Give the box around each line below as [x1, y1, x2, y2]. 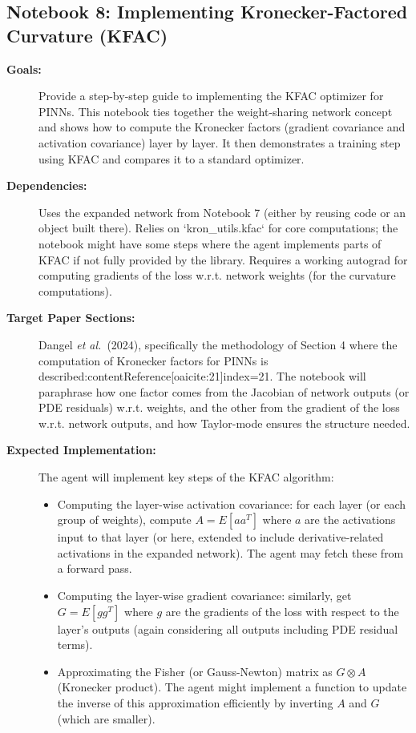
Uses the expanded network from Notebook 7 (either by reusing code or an [38, 203, 406, 220]
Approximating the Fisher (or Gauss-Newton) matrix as [57, 663, 333, 679]
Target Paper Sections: [6, 309, 135, 326]
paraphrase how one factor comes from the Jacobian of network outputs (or [38, 383, 410, 400]
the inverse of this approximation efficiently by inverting [57, 695, 333, 711]
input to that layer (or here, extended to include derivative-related [57, 529, 384, 546]
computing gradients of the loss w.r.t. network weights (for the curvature [38, 267, 396, 284]
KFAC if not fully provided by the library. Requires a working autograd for [38, 251, 408, 268]
